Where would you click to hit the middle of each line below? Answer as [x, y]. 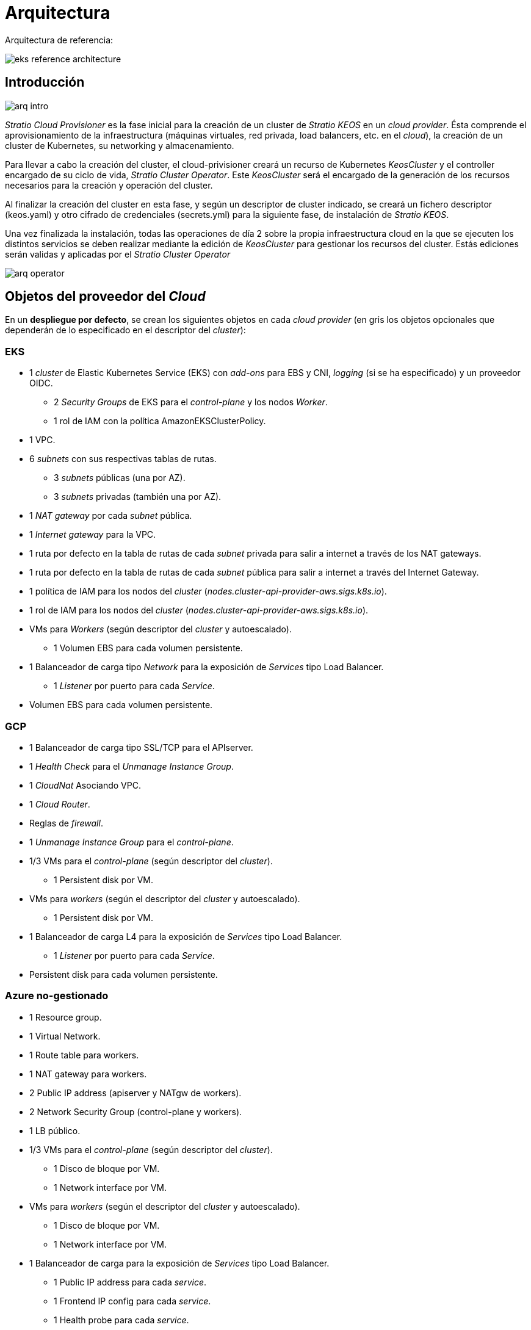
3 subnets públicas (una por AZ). [120, 478]
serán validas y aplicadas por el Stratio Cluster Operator [118, 254]
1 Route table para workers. [84, 1055]
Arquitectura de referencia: [59, 40]
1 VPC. [42, 440]
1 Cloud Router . [60, 804]
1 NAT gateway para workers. [88, 1074]
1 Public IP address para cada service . [130, 1282]
